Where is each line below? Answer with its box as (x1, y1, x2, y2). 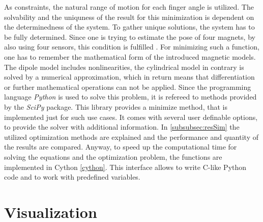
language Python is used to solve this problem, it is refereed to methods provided (4, 91, 257, 102)
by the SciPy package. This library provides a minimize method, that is (4, 101, 227, 112)
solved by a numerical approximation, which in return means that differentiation (4, 71, 255, 82)
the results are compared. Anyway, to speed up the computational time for (4, 141, 237, 152)
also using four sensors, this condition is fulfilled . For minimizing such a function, (4, 41, 259, 52)
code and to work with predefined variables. (4, 171, 140, 182)
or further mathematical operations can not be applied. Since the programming (4, 81, 251, 92)
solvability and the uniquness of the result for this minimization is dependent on (4, 11, 254, 22)
